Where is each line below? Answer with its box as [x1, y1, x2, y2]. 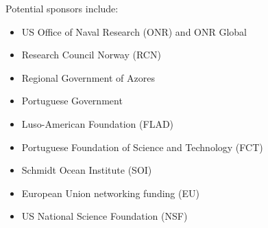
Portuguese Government [21, 93, 123, 108]
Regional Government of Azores [21, 70, 155, 84]
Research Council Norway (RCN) [21, 47, 161, 62]
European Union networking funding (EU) [21, 185, 199, 200]
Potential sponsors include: [5, 1, 119, 15]
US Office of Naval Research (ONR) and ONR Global [21, 24, 247, 38]
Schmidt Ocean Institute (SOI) [21, 163, 152, 177]
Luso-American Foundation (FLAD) [21, 116, 174, 130]
